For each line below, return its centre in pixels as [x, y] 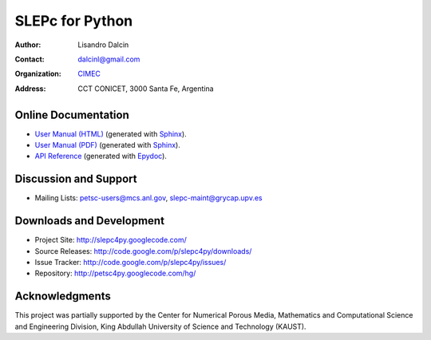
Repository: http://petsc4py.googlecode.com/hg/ [115, 273]
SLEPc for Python [74, 21]
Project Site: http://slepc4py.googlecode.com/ [111, 240]
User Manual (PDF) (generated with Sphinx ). [108, 145]
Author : [28, 45]
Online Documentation [72, 115]
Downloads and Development [90, 221]
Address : [30, 89]
